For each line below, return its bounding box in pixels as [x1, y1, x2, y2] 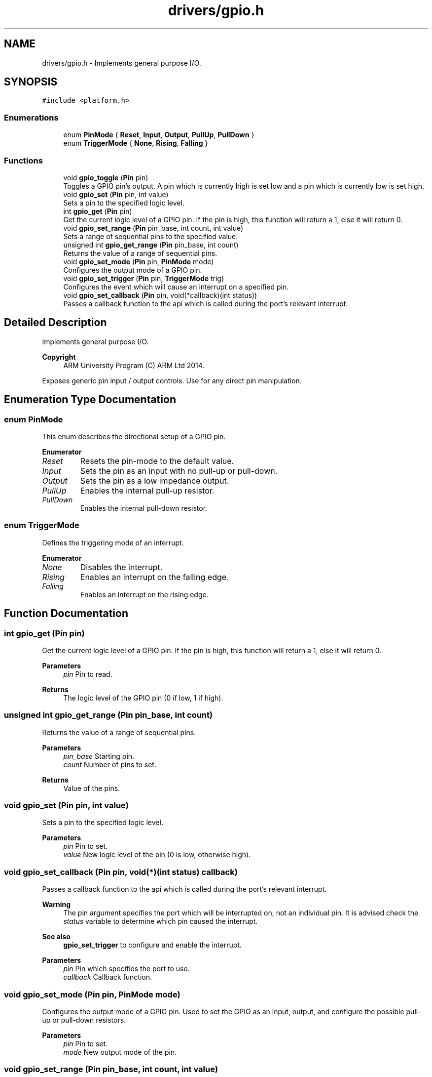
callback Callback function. [63, 973, 152, 982]
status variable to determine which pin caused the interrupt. [63, 917, 258, 926]
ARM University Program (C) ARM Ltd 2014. [63, 361, 205, 370]
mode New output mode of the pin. [63, 1047, 177, 1056]
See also [42, 932, 71, 941]
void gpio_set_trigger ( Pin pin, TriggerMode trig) [63, 274, 224, 283]
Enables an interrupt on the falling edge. [80, 572, 229, 582]
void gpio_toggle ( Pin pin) [63, 173, 148, 182]
